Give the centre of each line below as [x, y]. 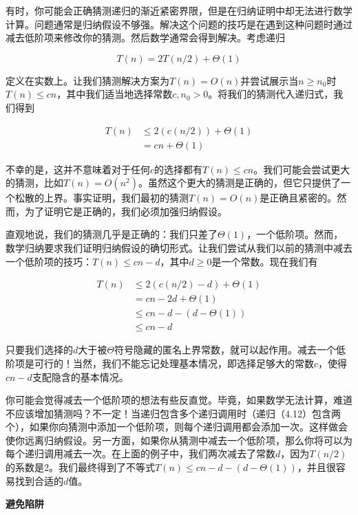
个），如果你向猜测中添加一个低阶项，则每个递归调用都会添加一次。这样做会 [177, 427]
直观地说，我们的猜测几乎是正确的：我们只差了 [112, 234]
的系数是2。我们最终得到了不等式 [80, 467]
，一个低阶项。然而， [295, 234]
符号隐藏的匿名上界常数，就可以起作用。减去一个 [225, 350]
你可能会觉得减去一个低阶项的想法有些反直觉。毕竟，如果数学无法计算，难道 [179, 400]
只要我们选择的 [39, 350]
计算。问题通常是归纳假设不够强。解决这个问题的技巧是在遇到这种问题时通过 [179, 24]
